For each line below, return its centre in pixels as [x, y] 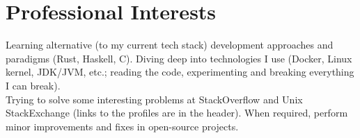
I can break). [33, 85]
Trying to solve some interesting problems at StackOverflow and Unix [154, 99]
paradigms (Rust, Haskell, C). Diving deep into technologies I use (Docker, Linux [179, 58]
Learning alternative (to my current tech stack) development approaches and [170, 45]
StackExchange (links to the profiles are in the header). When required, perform [177, 113]
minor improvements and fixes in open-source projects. [122, 126]
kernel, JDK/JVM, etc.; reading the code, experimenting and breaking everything [180, 72]
